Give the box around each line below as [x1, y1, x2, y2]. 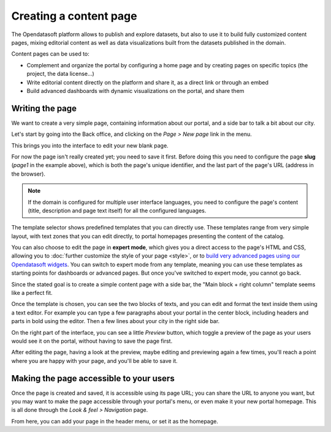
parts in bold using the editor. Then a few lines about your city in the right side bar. [11, 318, 220, 325]
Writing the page [11, 103, 77, 113]
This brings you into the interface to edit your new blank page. [11, 141, 169, 149]
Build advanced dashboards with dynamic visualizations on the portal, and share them [26, 87, 245, 94]
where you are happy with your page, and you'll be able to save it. [11, 357, 178, 364]
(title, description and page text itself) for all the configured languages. [28, 207, 207, 214]
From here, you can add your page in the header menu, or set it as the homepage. [11, 417, 219, 425]
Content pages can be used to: [11, 50, 90, 58]
